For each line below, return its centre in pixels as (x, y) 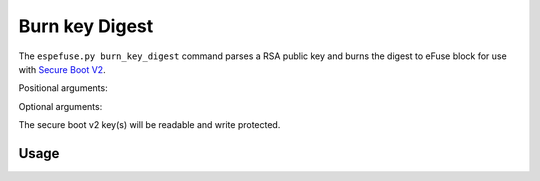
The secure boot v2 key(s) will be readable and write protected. (149, 125)
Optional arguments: (60, 106)
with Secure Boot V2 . (62, 69)
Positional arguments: (63, 88)
